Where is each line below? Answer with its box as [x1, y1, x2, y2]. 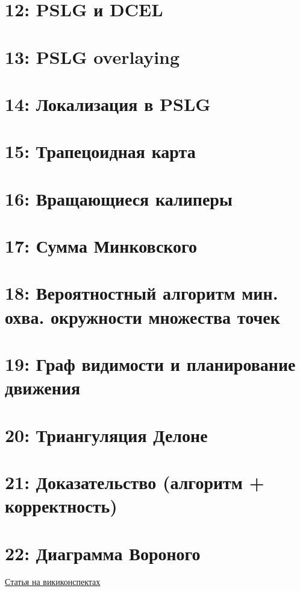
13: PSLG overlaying [5, 44, 180, 69]
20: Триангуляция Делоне [5, 422, 208, 447]
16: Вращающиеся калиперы [5, 186, 233, 210]
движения [5, 375, 81, 400]
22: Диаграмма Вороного [5, 540, 201, 565]
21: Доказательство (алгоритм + [5, 469, 264, 494]
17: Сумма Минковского [5, 233, 198, 258]
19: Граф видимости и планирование [5, 352, 296, 376]
